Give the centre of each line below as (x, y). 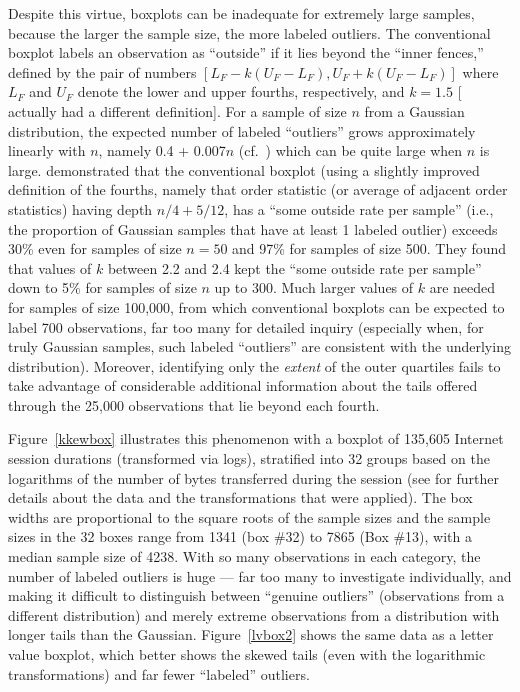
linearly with (47, 150)
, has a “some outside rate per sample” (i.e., (359, 208)
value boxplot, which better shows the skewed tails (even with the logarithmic (247, 654)
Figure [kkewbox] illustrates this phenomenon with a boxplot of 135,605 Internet (256, 438)
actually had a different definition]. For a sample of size (177, 110)
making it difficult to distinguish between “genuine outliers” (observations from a (256, 595)
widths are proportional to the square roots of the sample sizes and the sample (249, 516)
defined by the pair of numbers (102, 71)
